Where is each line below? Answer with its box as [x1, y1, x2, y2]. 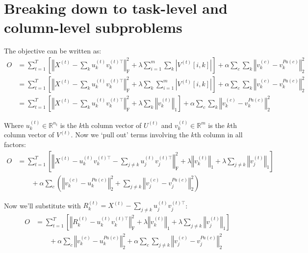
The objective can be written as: [4, 46, 102, 56]
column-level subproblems [4, 17, 182, 37]
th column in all [194, 129, 243, 140]
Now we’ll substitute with [4, 200, 81, 210]
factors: [4, 139, 26, 149]
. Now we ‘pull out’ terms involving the [71, 129, 189, 140]
